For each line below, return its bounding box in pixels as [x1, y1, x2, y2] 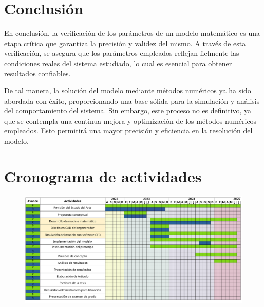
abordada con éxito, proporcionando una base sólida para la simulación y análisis [4, 95, 260, 106]
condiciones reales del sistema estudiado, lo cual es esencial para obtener [4, 57, 232, 68]
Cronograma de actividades [4, 165, 202, 186]
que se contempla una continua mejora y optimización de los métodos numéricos [4, 115, 257, 126]
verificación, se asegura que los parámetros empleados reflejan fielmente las [4, 48, 239, 59]
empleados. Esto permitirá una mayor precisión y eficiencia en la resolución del [4, 125, 253, 136]
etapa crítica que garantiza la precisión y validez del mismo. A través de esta [4, 37, 246, 48]
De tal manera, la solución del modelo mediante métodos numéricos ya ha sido [4, 85, 251, 96]
